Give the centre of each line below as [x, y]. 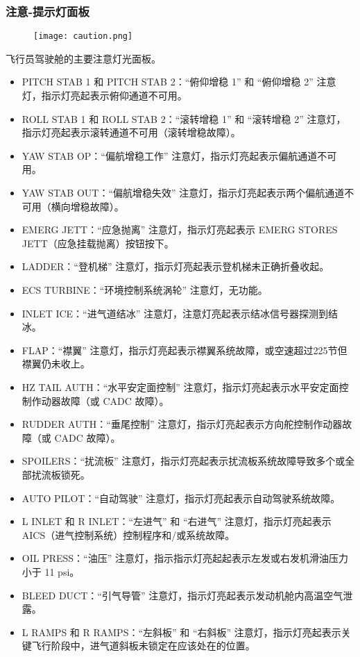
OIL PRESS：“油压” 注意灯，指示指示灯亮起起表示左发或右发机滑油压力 [185, 558]
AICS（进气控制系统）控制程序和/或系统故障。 [128, 534]
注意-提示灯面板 [48, 11]
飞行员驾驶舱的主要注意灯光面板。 [83, 58]
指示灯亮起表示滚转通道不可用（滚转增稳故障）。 [131, 132]
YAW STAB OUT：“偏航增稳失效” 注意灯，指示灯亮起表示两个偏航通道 [183, 193]
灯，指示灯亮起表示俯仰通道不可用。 [104, 95]
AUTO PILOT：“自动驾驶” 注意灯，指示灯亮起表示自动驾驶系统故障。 [181, 498]
